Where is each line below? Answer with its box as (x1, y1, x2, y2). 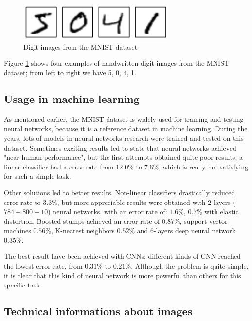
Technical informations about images (4, 304, 193, 319)
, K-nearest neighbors (51, 225, 115, 236)
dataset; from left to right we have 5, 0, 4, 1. (4, 67, 136, 77)
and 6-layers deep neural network (137, 225, 236, 236)
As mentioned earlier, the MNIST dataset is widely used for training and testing (4, 114, 244, 124)
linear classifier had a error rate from (4, 161, 114, 171)
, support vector (180, 216, 228, 226)
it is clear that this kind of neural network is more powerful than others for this (4, 270, 241, 280)
